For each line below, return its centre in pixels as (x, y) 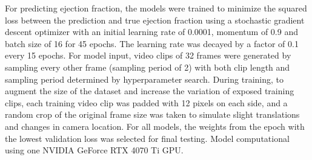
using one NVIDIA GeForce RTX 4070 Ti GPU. (94, 150)
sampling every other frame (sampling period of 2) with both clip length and (148, 67)
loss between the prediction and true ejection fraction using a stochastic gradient (155, 20)
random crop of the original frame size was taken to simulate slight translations (152, 114)
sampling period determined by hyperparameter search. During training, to (144, 79)
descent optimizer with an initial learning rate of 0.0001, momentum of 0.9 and (151, 32)
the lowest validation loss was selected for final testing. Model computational (147, 138)
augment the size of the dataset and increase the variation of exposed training (150, 91)
